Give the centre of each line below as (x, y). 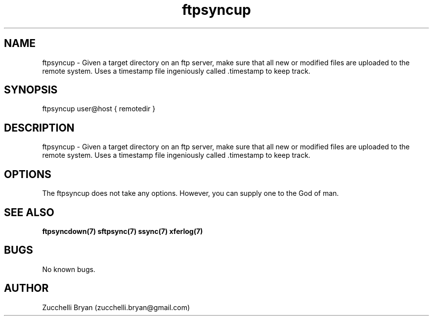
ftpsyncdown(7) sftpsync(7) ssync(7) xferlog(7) (123, 231)
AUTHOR (26, 288)
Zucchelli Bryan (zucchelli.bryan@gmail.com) (116, 307)
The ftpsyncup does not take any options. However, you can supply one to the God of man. (191, 193)
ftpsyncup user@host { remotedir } (99, 109)
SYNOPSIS (31, 90)
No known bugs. (69, 269)
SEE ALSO (29, 212)
